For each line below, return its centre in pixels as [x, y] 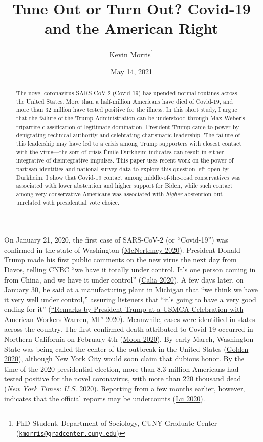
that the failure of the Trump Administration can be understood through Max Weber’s [130, 118]
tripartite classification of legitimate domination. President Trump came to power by [127, 126]
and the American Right [131, 28]
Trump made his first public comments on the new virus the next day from [120, 259]
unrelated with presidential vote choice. [68, 202]
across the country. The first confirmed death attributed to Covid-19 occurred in [129, 329]
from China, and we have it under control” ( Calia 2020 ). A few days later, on [124, 279]
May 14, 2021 [131, 71]
